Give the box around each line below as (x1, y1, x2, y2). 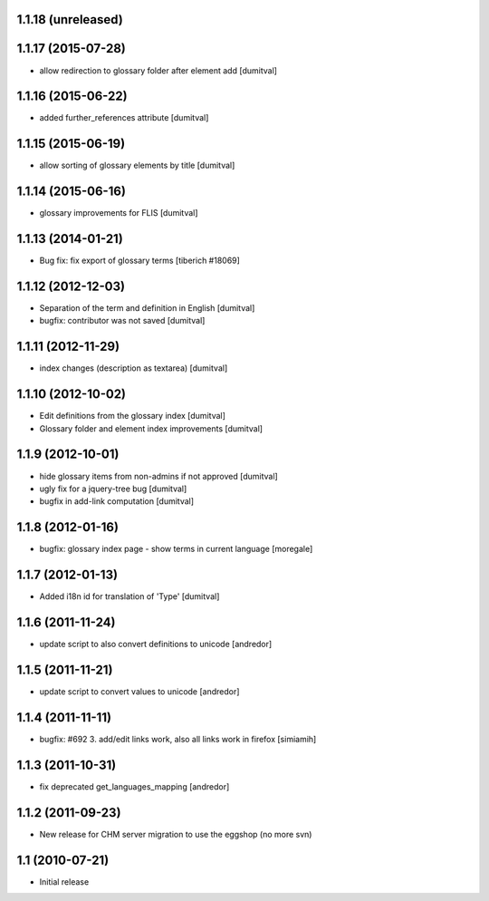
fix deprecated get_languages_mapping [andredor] (39, 780, 230, 792)
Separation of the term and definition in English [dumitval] (39, 303, 255, 314)
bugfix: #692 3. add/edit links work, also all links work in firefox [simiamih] (39, 733, 317, 744)
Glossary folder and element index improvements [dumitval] (39, 422, 263, 434)
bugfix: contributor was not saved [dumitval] (39, 315, 206, 326)
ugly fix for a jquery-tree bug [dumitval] (39, 483, 187, 494)
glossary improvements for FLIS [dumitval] (39, 208, 198, 218)
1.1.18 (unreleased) (16, 12, 124, 27)
